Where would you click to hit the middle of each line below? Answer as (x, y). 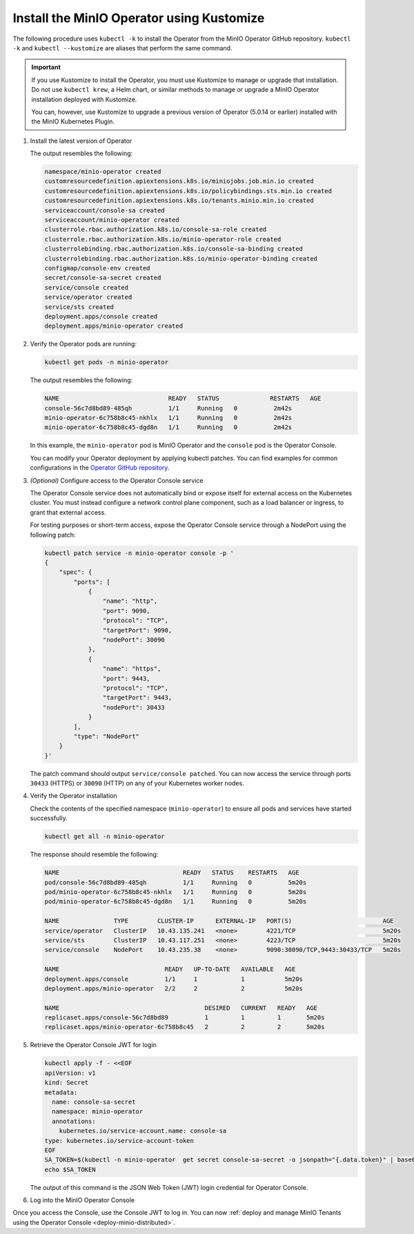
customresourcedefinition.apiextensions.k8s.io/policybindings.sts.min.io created (188, 191)
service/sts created (79, 307)
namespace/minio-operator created (103, 172)
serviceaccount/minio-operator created (112, 220)
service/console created (87, 287)
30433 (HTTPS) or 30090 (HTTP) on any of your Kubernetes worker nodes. (137, 784)
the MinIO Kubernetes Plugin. (73, 121)
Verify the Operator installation (73, 796)
